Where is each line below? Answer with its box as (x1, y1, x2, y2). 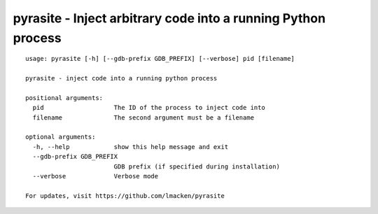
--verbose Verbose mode (32, 172, 159, 180)
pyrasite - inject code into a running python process (25, 74, 218, 83)
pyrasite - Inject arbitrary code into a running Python (13, 10, 325, 26)
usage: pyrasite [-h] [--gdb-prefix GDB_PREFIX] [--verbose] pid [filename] (25, 55, 295, 63)
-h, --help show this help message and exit (32, 143, 229, 150)
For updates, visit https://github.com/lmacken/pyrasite (25, 192, 225, 199)
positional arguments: (25, 94, 104, 101)
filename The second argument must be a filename (32, 113, 255, 122)
